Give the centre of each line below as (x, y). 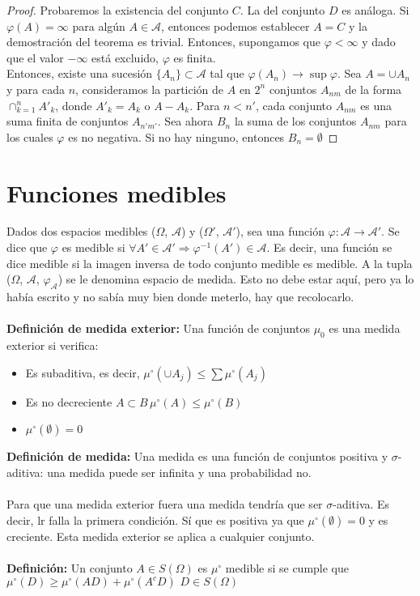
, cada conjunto (294, 105)
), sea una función (280, 231)
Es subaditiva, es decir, (83, 372)
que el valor (35, 57)
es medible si (93, 247)
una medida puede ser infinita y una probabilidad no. (179, 472)
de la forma (373, 89)
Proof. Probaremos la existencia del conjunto (118, 10)
